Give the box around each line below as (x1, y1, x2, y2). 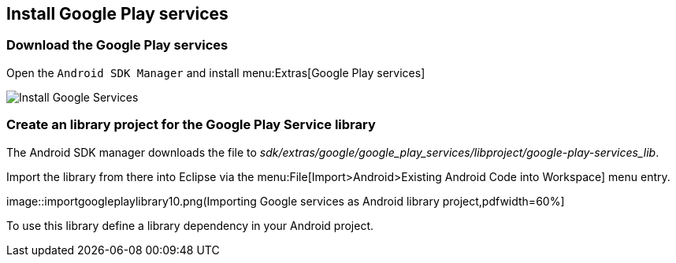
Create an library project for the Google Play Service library (6, 117, 376, 133)
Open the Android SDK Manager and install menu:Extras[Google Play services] (6, 65, 425, 80)
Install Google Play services (6, 4, 228, 24)
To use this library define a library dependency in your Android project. (6, 218, 374, 232)
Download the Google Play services (6, 37, 228, 54)
